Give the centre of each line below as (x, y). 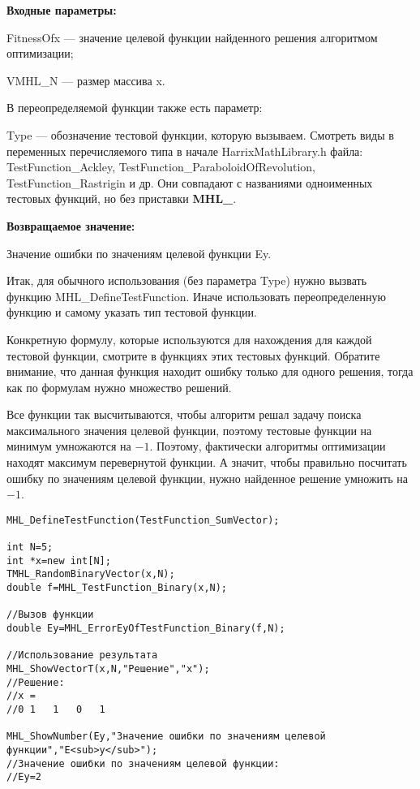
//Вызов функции (50, 615)
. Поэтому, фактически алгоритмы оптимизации (268, 446)
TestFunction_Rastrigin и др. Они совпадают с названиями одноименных (190, 182)
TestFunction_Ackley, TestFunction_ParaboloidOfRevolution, (161, 167)
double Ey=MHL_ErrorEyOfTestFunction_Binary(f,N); (146, 629)
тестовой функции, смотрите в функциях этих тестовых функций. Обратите (193, 355)
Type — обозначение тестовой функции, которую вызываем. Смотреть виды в (200, 134)
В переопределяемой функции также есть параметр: (135, 108)
